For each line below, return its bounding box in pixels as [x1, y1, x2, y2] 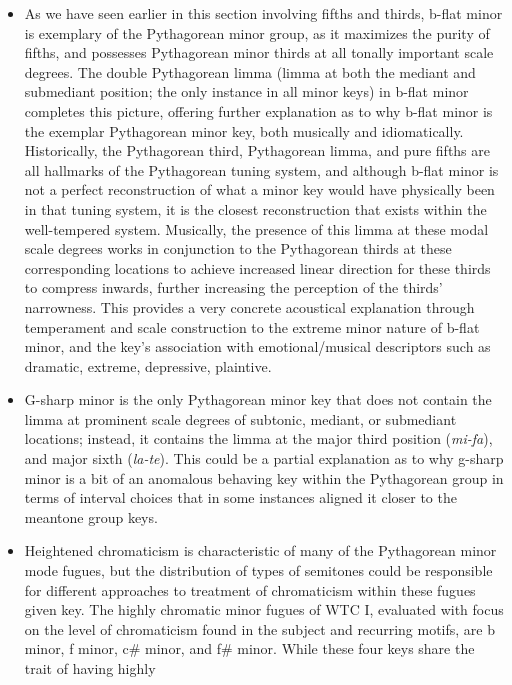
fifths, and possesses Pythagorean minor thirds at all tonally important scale [24, 42, 494, 63]
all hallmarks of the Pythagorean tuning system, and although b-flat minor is [24, 159, 499, 180]
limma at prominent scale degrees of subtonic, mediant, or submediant [24, 408, 457, 429]
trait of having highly [24, 658, 156, 678]
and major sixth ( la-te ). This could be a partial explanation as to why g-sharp [24, 448, 504, 469]
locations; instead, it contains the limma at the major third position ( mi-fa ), [24, 428, 493, 449]
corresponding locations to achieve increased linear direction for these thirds [24, 257, 491, 278]
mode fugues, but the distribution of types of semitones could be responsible [24, 560, 493, 581]
